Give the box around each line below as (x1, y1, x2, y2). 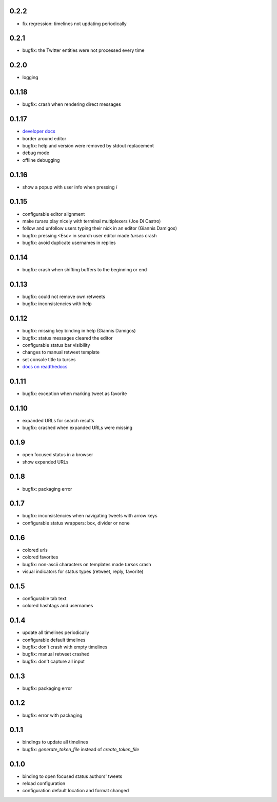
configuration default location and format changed (22, 788, 129, 794)
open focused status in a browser (22, 452, 93, 458)
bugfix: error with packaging (22, 712, 83, 718)
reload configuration (22, 780, 66, 787)
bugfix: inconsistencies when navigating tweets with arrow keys (22, 513, 157, 519)
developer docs (22, 128, 56, 135)
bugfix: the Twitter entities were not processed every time (22, 47, 145, 53)
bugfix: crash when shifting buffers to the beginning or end (22, 266, 147, 272)
